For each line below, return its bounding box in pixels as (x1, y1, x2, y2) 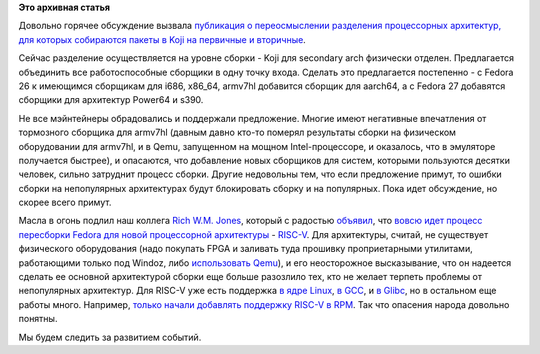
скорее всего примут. (18, 196, 112, 209)
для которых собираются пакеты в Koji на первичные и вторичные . (18, 33, 307, 45)
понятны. (18, 313, 58, 325)
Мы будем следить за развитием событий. (18, 331, 202, 343)
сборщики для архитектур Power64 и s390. (18, 94, 204, 106)
